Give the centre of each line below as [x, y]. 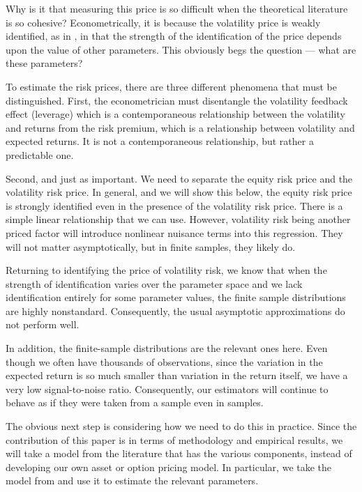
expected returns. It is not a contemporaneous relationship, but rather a [160, 141]
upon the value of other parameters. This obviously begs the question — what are [181, 49]
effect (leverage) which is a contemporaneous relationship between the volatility [175, 114]
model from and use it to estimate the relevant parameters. [132, 481]
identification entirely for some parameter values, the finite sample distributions [176, 297]
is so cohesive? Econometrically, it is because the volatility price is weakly [163, 22]
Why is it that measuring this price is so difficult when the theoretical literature [177, 8]
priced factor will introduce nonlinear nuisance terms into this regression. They [174, 232]
